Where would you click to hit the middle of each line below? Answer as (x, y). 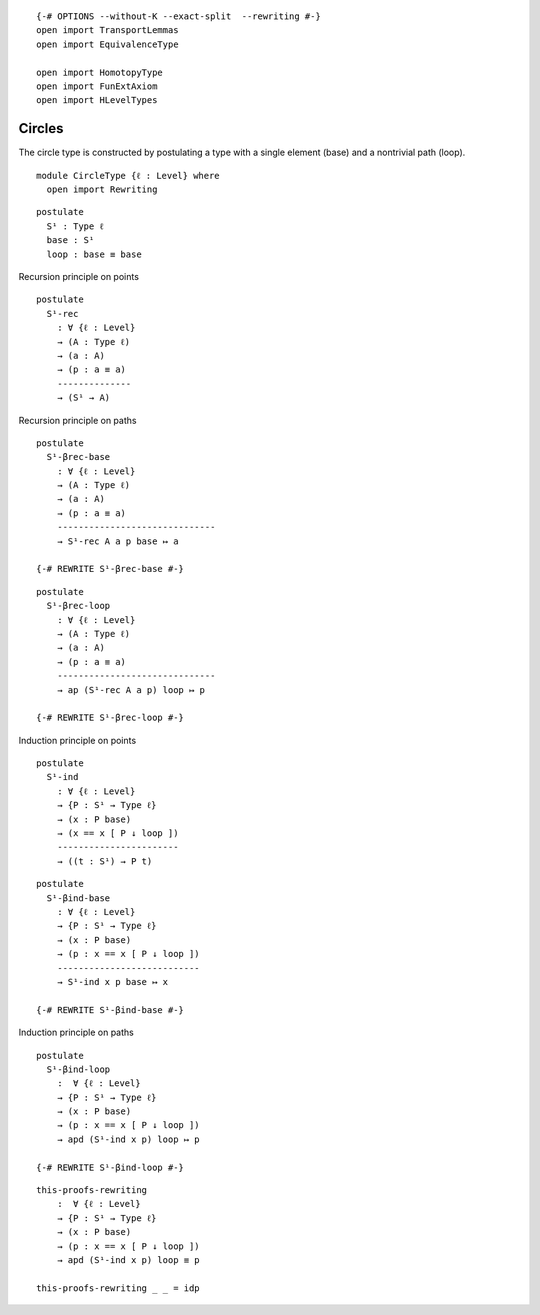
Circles (41, 128)
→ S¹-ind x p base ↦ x (112, 981)
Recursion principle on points (79, 276)
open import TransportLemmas (107, 30)
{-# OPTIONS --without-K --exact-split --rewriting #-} (179, 16)
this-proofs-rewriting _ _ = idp (118, 1288)
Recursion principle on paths (77, 420)
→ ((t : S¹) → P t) (104, 861)
